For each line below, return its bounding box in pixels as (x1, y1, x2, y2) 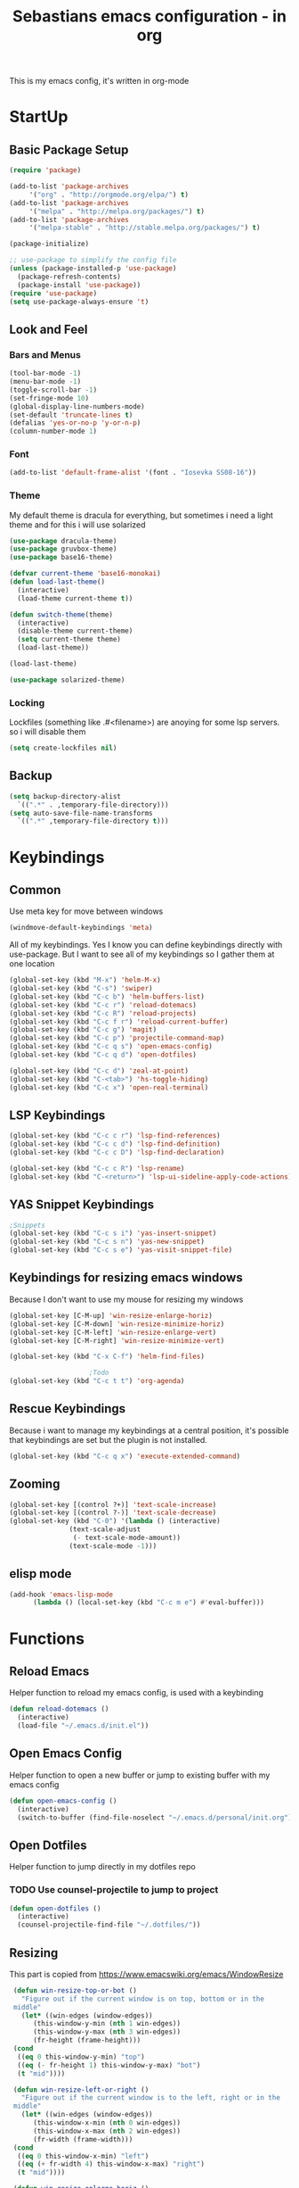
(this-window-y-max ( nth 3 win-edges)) (32, 2027, 181, 2036)
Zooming (9, 1477, 61, 1492)
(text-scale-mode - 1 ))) (69, 1541, 158, 1550)
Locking (9, 696, 45, 709)
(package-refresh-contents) (17, 272, 122, 281)
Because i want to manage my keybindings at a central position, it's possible (9, 1425, 289, 1436)
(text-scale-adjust (69, 1525, 141, 1534)
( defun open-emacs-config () (9, 1796, 117, 1805)
